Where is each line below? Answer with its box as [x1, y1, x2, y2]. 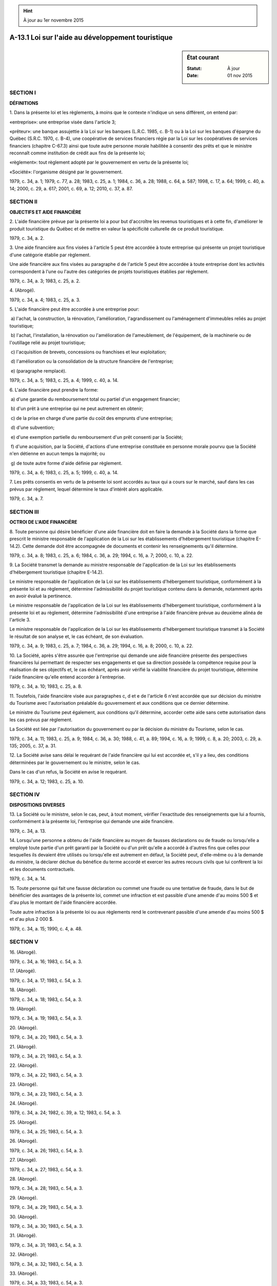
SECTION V [9, 938, 38, 945]
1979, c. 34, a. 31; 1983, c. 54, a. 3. [9, 1242, 83, 1248]
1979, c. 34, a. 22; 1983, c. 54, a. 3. [9, 1071, 83, 1078]
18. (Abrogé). [9, 987, 37, 993]
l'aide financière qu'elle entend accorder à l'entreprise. [9, 674, 126, 680]
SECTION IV [9, 791, 41, 798]
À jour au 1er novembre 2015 [23, 17, 84, 23]
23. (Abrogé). [9, 1081, 38, 1087]
